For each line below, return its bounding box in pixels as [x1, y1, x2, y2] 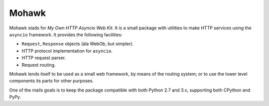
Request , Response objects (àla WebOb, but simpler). [21, 41, 134, 47]
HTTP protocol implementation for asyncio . [21, 48, 113, 54]
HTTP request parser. [21, 55, 66, 61]
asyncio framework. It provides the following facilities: [9, 31, 123, 37]
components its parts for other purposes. [9, 78, 94, 84]
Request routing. [21, 62, 56, 68]
